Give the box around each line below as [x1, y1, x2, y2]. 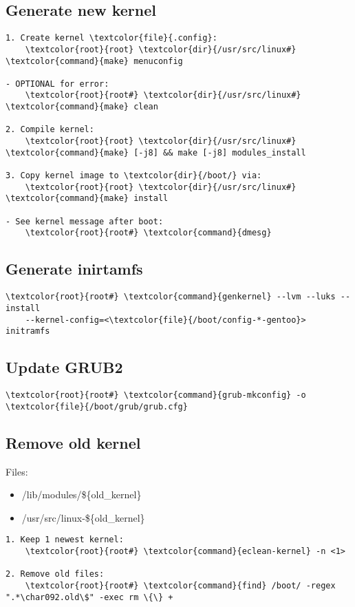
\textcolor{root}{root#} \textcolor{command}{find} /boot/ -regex [25, 580, 336, 590]
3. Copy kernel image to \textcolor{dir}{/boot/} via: [6, 171, 262, 181]
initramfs [6, 326, 50, 337]
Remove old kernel [6, 432, 141, 453]
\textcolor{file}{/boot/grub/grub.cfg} [6, 401, 188, 412]
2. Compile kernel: [6, 125, 94, 135]
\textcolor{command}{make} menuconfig [6, 56, 183, 66]
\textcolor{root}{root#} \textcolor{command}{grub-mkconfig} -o [6, 390, 306, 401]
